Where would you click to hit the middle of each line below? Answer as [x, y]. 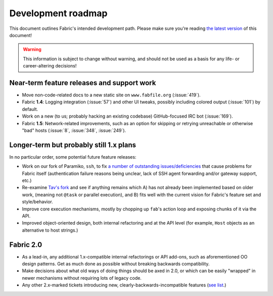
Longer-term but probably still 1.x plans [73, 145]
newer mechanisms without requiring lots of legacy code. [82, 278]
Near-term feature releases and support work [83, 83]
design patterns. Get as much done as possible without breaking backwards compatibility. [116, 264]
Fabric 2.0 [26, 245]
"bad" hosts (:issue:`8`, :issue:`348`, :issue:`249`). [74, 130]
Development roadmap [58, 13]
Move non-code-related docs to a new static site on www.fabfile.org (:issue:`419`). [111, 95]
